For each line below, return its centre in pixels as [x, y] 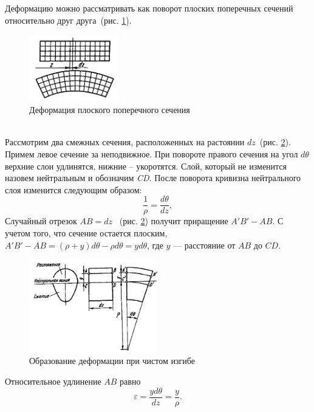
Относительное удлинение [53, 381]
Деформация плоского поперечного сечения [110, 110]
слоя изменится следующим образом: [73, 189]
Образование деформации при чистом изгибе [112, 361]
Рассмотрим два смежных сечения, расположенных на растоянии [125, 142]
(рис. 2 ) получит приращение [174, 221]
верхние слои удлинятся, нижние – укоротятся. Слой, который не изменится [146, 166]
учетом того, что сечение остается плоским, [86, 233]
